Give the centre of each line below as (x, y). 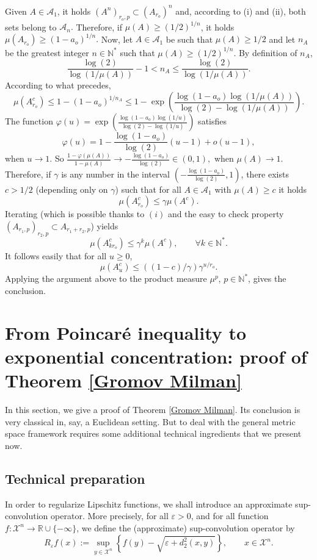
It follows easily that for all (56, 255)
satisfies (213, 121)
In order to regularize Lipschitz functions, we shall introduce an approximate (149, 504)
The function (29, 121)
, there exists (265, 174)
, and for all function (230, 516)
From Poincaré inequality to (126, 332)
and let (282, 39)
